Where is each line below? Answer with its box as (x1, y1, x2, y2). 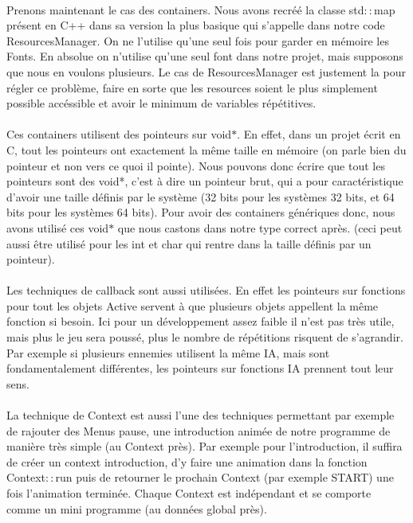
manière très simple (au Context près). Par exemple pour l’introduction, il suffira (6, 438, 403, 455)
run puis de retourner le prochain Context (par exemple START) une (55, 469, 394, 486)
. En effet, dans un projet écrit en (237, 126, 401, 142)
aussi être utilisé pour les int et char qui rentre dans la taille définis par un (6, 235, 372, 252)
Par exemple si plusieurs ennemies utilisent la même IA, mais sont (6, 344, 330, 361)
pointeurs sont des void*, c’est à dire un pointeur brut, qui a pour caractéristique (6, 173, 403, 189)
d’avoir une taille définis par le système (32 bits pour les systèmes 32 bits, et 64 (6, 188, 395, 205)
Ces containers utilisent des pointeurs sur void (6, 126, 232, 142)
